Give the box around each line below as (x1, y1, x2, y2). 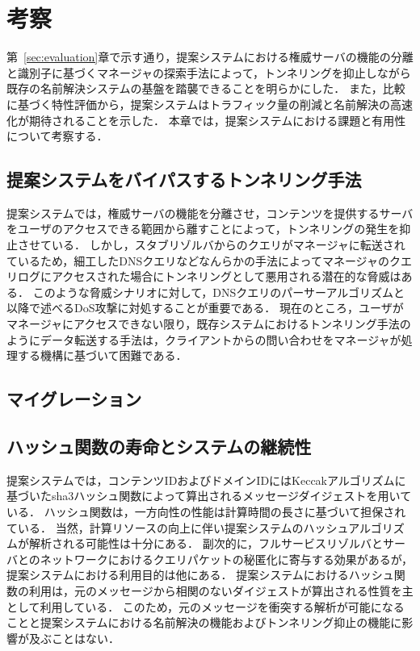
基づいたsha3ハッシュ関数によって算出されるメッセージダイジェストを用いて (6, 487, 412, 504)
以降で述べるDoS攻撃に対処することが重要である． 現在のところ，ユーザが (6, 299, 404, 316)
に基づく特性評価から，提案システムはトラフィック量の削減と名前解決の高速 (6, 95, 413, 112)
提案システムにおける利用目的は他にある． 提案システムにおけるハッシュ (6, 566, 394, 583)
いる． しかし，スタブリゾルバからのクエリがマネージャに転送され (51, 236, 405, 253)
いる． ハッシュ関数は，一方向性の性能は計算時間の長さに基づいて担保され (6, 503, 406, 520)
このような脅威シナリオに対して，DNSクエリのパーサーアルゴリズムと (32, 283, 405, 300)
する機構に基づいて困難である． (17, 347, 187, 364)
